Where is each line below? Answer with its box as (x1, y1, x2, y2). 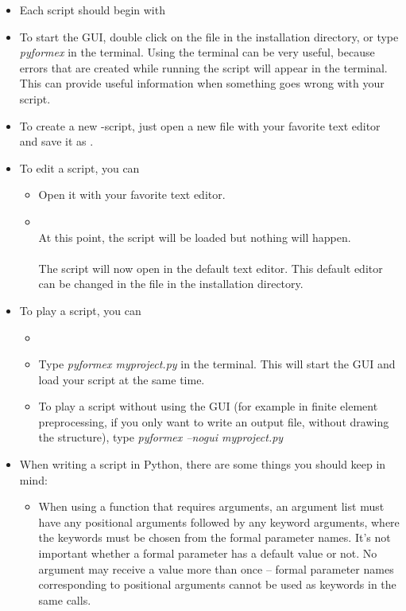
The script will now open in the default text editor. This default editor (38, 259, 383, 276)
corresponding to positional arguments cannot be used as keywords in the (38, 576, 396, 593)
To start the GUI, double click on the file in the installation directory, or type (19, 28, 399, 45)
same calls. (38, 591, 91, 608)
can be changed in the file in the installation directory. (38, 275, 304, 292)
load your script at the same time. (38, 371, 205, 387)
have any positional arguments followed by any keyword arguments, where (38, 513, 400, 530)
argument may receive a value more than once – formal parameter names (38, 560, 394, 577)
